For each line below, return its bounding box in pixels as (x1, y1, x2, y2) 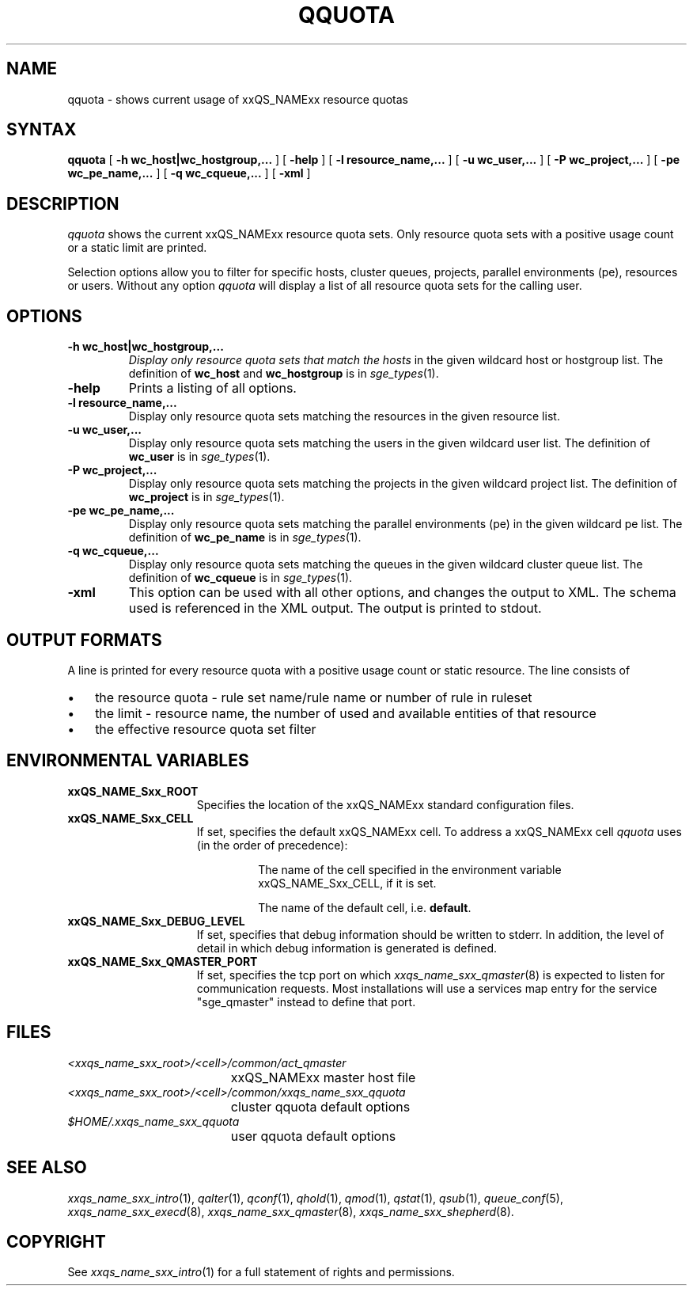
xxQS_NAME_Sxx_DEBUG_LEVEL (67, 914, 245, 928)
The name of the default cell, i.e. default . (258, 900, 471, 914)
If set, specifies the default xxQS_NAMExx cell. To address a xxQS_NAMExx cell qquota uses (196, 824, 682, 838)
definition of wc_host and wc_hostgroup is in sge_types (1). (128, 367, 439, 381)
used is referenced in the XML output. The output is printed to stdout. (128, 600, 542, 617)
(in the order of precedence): (196, 838, 348, 852)
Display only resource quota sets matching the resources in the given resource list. (128, 409, 560, 424)
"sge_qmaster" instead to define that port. (196, 994, 416, 1009)
